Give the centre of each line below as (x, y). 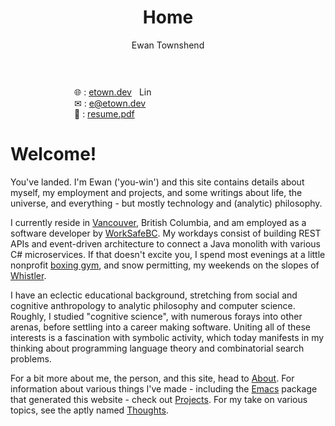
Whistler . (28, 275)
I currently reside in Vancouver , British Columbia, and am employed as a (158, 222)
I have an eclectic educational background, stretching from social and (154, 295)
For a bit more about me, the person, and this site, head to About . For (152, 378)
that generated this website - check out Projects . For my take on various (159, 399)
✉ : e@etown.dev (110, 103)
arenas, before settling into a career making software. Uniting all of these (160, 327)
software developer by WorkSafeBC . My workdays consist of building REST (166, 233)
